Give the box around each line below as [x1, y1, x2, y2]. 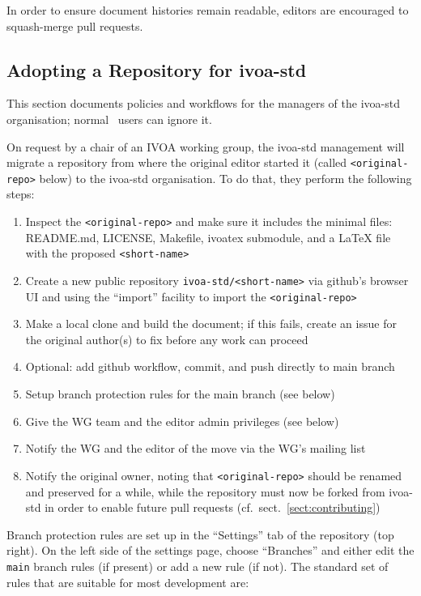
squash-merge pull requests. [6, 17, 143, 34]
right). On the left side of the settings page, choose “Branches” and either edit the [6, 542, 415, 559]
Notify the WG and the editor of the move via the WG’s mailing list [25, 440, 366, 457]
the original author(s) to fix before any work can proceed [25, 330, 308, 347]
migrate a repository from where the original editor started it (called [6, 154, 347, 171]
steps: [6, 185, 35, 202]
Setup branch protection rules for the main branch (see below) [25, 385, 335, 402]
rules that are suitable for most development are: [6, 573, 249, 590]
